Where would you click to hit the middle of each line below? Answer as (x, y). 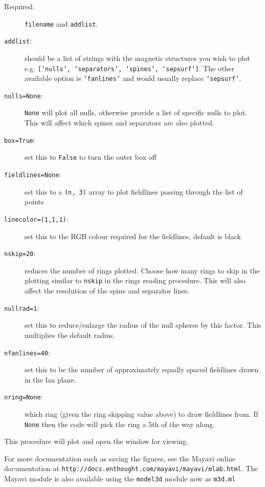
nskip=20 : (20, 253)
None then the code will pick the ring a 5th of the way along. (120, 424)
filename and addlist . (61, 23)
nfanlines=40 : (27, 352)
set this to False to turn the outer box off (91, 157)
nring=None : (24, 397)
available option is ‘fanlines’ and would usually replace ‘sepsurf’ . (133, 78)
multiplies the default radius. (70, 335)
